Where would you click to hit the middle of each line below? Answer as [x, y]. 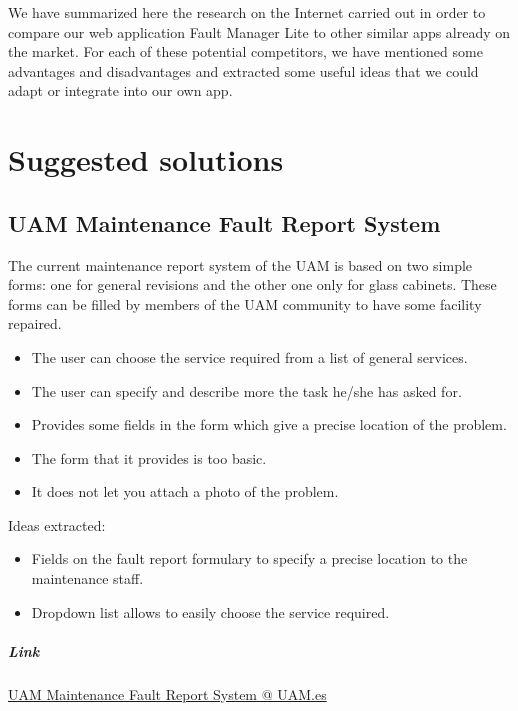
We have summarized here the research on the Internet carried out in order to [247, 12]
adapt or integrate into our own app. [120, 90]
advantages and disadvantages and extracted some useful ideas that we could [243, 70]
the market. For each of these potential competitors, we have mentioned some [245, 51]
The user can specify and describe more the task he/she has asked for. [246, 390]
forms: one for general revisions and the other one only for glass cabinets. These [252, 284]
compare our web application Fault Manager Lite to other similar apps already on [259, 31]
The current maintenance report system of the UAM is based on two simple [240, 264]
